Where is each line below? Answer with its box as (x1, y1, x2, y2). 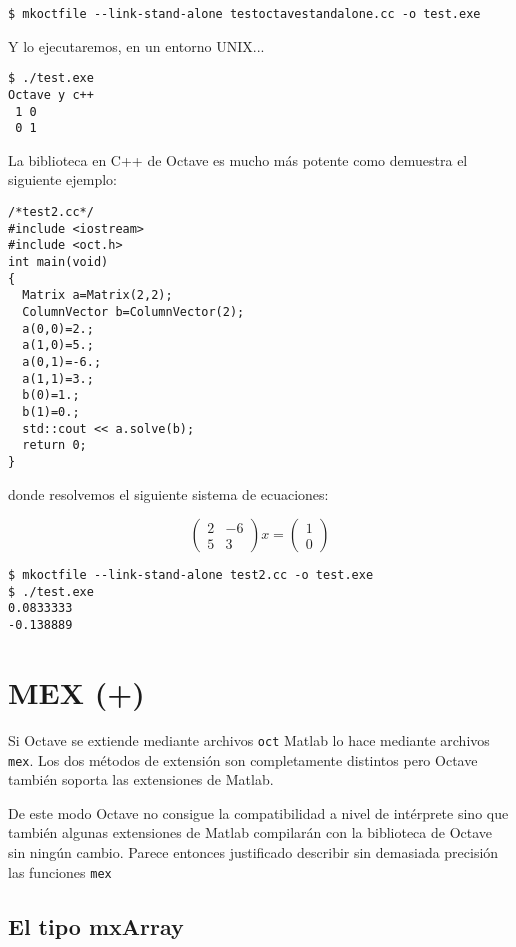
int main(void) (8, 255, 109, 270)
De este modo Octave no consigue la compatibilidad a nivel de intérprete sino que (8, 802, 509, 823)
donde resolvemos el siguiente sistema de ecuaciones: (8, 483, 329, 504)
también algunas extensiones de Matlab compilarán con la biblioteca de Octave (8, 822, 493, 843)
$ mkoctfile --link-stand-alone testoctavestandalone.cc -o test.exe (8, 7, 481, 21)
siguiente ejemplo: (8, 169, 117, 190)
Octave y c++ (8, 87, 94, 102)
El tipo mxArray (8, 910, 184, 941)
